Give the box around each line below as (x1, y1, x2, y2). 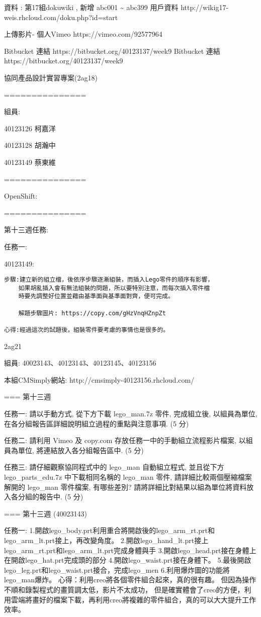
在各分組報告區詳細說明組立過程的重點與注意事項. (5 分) (4, 418, 189, 428)
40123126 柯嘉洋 (4, 123, 56, 133)
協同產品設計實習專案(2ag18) (4, 72, 98, 82)
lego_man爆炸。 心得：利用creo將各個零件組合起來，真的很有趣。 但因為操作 (4, 574, 256, 585)
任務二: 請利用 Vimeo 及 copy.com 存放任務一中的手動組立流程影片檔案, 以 (4, 435, 246, 446)
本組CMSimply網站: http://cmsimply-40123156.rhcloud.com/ (4, 374, 195, 385)
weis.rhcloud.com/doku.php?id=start (4, 12, 118, 22)
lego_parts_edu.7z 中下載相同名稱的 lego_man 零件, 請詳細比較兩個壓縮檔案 (4, 472, 252, 482)
